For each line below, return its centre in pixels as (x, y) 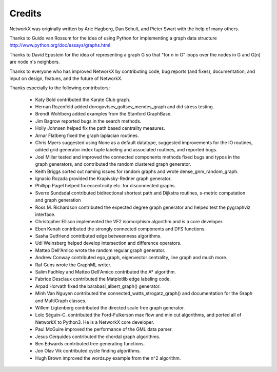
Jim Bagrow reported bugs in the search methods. (88, 121)
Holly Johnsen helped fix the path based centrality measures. (100, 128)
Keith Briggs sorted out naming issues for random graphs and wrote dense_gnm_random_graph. (137, 171)
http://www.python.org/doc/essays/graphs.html (60, 45)
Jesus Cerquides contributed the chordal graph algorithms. (98, 337)
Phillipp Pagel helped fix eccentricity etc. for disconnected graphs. (106, 186)
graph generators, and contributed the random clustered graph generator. (113, 164)
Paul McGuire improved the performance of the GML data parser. (104, 329)
